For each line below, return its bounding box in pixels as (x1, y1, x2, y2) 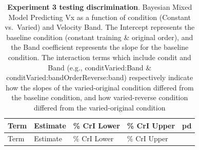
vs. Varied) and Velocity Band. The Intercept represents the (5, 22, 195, 32)
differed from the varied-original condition (33, 102, 166, 113)
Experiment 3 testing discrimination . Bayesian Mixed (7, 2, 192, 12)
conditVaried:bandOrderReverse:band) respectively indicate (6, 72, 193, 83)
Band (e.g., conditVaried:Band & (48, 62, 152, 72)
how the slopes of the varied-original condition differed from (5, 82, 194, 92)
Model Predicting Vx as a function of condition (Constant (8, 11, 191, 22)
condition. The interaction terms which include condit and (8, 51, 191, 62)
